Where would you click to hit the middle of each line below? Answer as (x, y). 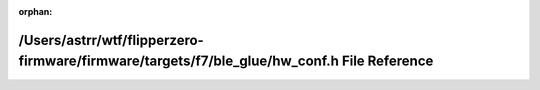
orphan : (35, 11)
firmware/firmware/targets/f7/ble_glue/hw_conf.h (179, 61)
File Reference (387, 61)
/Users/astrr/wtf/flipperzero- (111, 40)
